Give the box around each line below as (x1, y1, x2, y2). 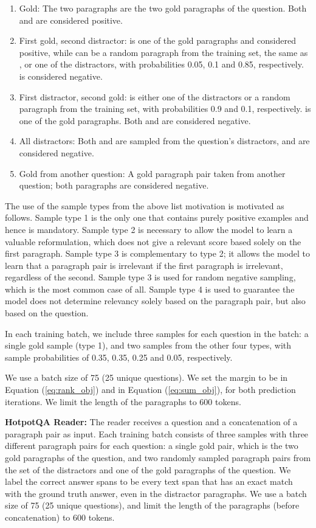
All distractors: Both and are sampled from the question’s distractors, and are (19, 134, 310, 147)
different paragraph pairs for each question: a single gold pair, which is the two (5, 439, 298, 452)
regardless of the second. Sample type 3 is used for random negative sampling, (5, 271, 296, 283)
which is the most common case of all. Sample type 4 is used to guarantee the (5, 282, 295, 295)
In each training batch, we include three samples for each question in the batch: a (5, 327, 309, 339)
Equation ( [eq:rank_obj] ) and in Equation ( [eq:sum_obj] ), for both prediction (5, 383, 296, 396)
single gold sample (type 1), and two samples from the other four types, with (5, 339, 292, 352)
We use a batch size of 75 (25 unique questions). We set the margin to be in (5, 371, 288, 384)
